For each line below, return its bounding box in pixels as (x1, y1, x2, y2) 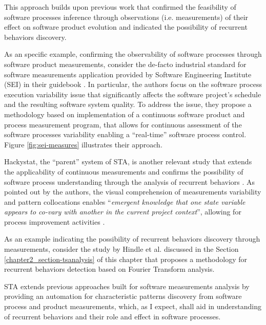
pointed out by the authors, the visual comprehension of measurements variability (4, 186, 261, 197)
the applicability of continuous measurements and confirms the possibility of (4, 166, 243, 177)
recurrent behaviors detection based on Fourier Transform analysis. (4, 264, 215, 274)
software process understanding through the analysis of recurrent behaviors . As (4, 176, 255, 187)
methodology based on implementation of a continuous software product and (4, 109, 245, 119)
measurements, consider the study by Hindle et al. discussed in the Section (4, 244, 239, 254)
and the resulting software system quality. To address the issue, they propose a (4, 99, 252, 110)
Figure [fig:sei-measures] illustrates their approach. (4, 139, 162, 149)
